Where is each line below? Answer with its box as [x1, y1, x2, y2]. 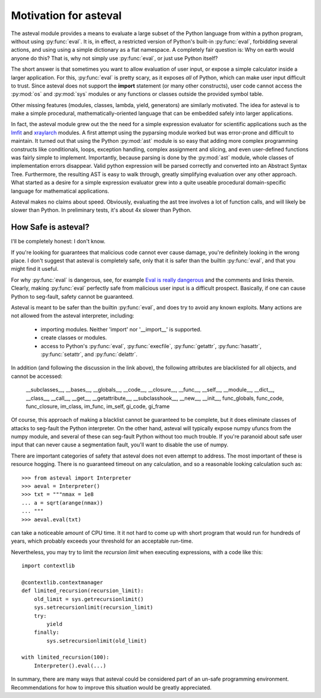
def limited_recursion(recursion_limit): [21, 587, 144, 594]
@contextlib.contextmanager [21, 579, 103, 586]
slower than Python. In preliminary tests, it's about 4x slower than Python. [11, 206, 192, 214]
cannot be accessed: [11, 373, 62, 380]
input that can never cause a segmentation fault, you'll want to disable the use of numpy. [11, 441, 229, 449]
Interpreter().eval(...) [33, 662, 106, 669]
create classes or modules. [40, 334, 107, 342]
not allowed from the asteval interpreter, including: [11, 312, 134, 320]
